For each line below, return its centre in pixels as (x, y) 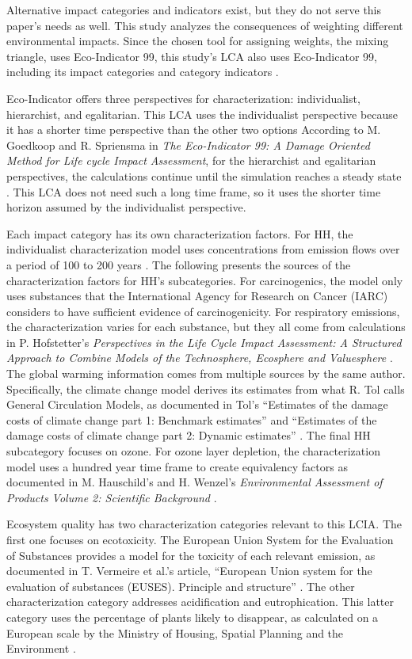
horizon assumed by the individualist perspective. (126, 207)
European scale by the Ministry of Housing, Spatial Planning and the (175, 632)
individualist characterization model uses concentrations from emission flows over (203, 249)
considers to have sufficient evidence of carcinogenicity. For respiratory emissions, (203, 311)
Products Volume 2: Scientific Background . (112, 497)
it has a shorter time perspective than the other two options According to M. (194, 130)
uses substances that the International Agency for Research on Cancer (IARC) (197, 296)
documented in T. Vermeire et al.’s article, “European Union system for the (189, 571)
